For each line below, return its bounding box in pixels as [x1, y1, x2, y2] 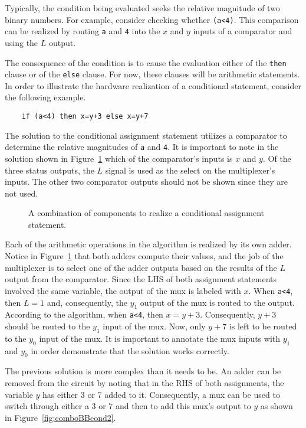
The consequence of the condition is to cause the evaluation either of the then [5, 56, 287, 68]
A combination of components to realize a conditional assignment [28, 207, 265, 219]
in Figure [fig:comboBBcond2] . [5, 411, 116, 423]
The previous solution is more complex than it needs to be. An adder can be [5, 365, 281, 377]
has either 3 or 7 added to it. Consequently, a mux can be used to [42, 388, 280, 400]
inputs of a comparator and [193, 25, 292, 37]
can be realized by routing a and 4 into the [5, 25, 160, 37]
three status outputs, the [5, 164, 94, 176]
